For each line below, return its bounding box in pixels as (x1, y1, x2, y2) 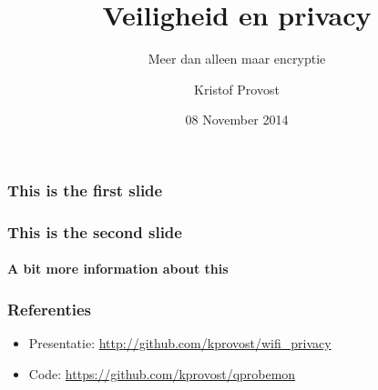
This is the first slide (7, 178, 163, 201)
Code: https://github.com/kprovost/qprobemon (28, 364, 296, 383)
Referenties (7, 297, 91, 320)
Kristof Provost (194, 79, 280, 98)
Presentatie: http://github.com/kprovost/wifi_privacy (28, 334, 332, 353)
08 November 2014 (185, 110, 289, 129)
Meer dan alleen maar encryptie (148, 49, 326, 68)
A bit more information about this (7, 259, 229, 278)
